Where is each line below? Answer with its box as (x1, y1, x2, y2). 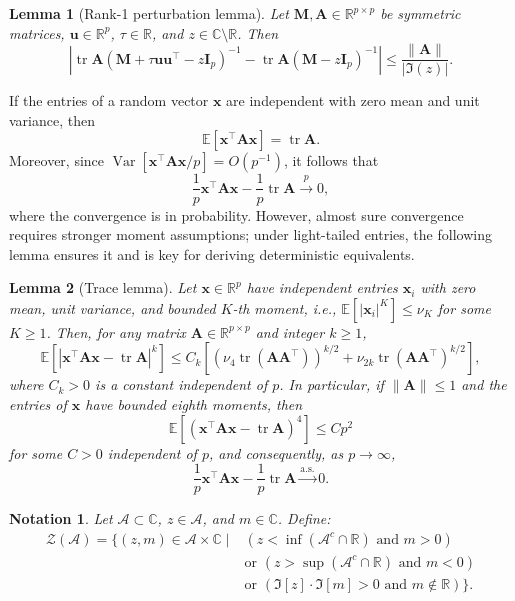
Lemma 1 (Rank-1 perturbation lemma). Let (9, 3, 289, 23)
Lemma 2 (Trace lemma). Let (9, 277, 197, 298)
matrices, (9, 22, 65, 43)
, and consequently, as (208, 442, 344, 463)
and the (461, 374, 507, 395)
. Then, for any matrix (46, 321, 186, 342)
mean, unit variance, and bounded (9, 297, 216, 318)
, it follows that (283, 150, 379, 171)
